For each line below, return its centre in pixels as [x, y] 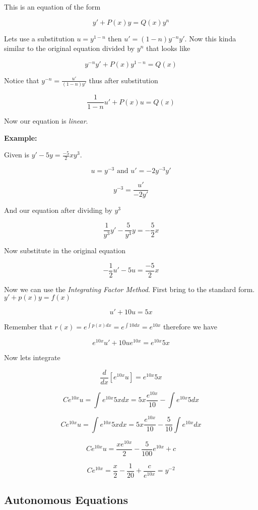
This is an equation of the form [52, 7]
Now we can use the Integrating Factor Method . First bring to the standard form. [130, 289]
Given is [17, 155]
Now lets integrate [32, 357]
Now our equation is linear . [46, 121]
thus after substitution [123, 80]
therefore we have [190, 327]
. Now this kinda [210, 38]
